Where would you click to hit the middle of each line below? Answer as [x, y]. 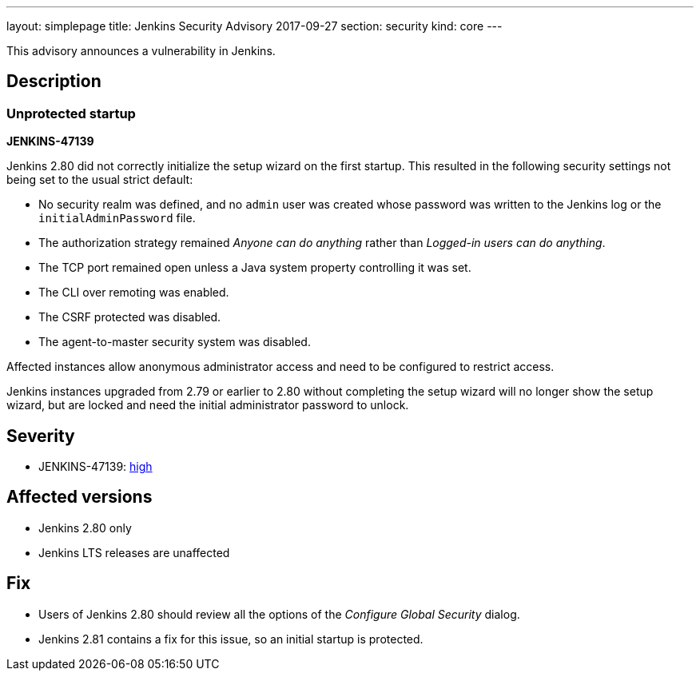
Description [54, 82]
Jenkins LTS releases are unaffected [134, 552]
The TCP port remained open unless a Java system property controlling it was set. [255, 268]
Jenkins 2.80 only [85, 528]
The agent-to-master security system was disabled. [175, 342]
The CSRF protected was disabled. [130, 317]
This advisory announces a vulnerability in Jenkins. [141, 51]
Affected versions [80, 497]
